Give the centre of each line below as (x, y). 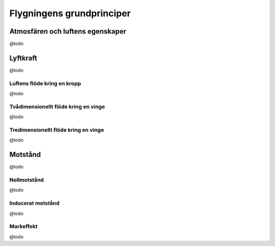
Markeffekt (23, 227)
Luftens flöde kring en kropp (45, 83)
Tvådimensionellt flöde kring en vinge (57, 106)
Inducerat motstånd (34, 203)
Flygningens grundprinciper (70, 13)
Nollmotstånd (27, 180)
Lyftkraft (23, 58)
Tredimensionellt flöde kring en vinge (57, 130)
